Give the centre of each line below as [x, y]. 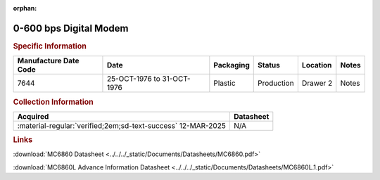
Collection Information [53, 102]
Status [269, 65]
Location [317, 65]
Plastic [224, 83]
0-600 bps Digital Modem [71, 28]
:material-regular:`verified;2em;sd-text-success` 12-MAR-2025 [122, 125]
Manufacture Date [48, 61]
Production [276, 83]
